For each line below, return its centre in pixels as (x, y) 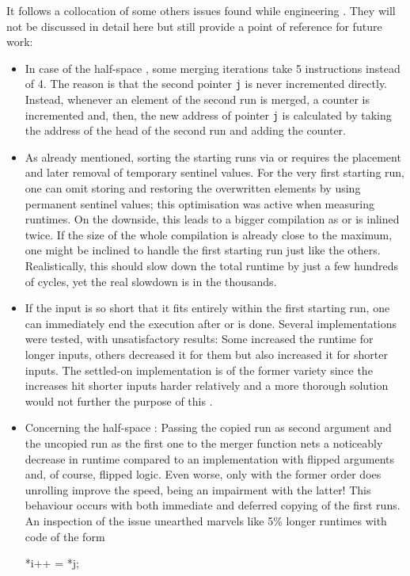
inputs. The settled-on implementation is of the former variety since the (199, 370)
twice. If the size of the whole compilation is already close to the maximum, (209, 234)
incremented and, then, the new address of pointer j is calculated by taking (208, 114)
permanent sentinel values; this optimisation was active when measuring (199, 203)
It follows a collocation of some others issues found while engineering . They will (201, 10)
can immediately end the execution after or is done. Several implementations (211, 323)
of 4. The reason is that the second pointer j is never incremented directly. (206, 84)
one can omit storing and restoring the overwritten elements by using (193, 188)
